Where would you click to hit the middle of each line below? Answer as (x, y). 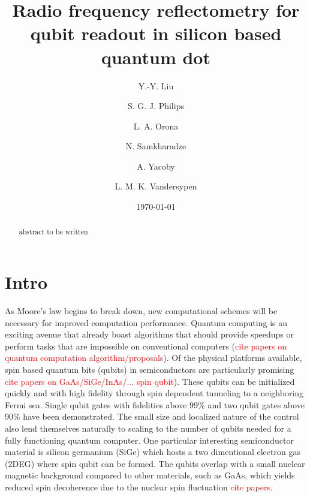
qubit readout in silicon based (156, 33)
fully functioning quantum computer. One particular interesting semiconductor (149, 440)
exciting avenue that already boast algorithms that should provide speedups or (150, 334)
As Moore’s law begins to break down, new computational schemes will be (141, 311)
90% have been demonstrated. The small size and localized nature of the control (152, 416)
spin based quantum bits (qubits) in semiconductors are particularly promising (150, 370)
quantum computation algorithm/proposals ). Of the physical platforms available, (154, 358)
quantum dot (156, 57)
